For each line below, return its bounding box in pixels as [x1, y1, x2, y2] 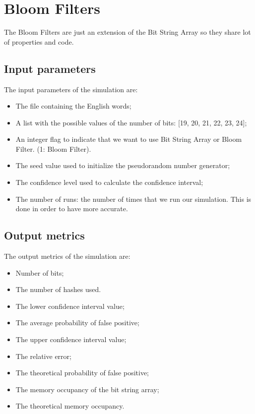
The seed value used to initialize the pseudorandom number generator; [15, 160, 230, 171]
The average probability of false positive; [15, 317, 139, 328]
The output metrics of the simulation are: [4, 251, 130, 261]
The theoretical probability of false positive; [15, 367, 149, 378]
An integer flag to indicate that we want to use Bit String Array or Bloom [15, 134, 242, 144]
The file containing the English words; [15, 101, 131, 111]
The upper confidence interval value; [15, 334, 127, 345]
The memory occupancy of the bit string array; [15, 384, 159, 394]
